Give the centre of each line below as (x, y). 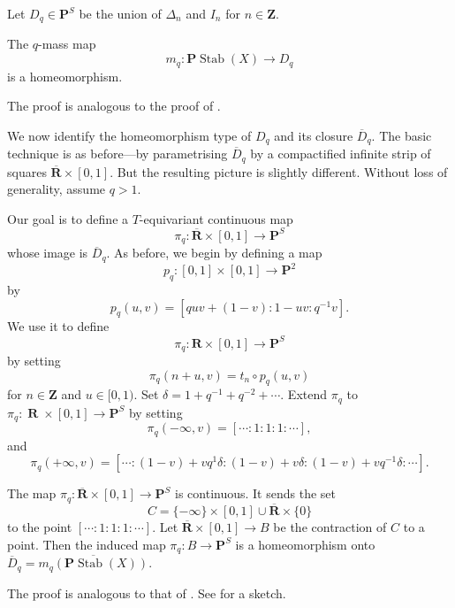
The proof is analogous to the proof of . (114, 106)
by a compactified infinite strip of (341, 154)
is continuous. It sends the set (255, 493)
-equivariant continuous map (216, 218)
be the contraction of (330, 527)
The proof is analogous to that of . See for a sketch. (147, 593)
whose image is (48, 253)
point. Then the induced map (87, 544)
